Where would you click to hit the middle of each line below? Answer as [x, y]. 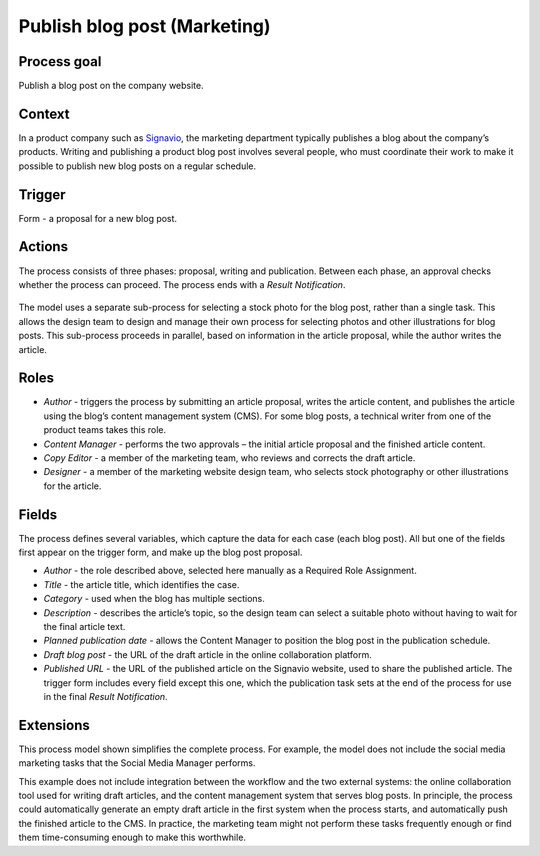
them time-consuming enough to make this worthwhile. [132, 837]
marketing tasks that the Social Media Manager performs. [137, 763]
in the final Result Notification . [106, 696]
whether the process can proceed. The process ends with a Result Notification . [182, 284]
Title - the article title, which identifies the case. [141, 584]
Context [44, 113]
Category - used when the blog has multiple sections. [154, 599]
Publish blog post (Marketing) [144, 26]
